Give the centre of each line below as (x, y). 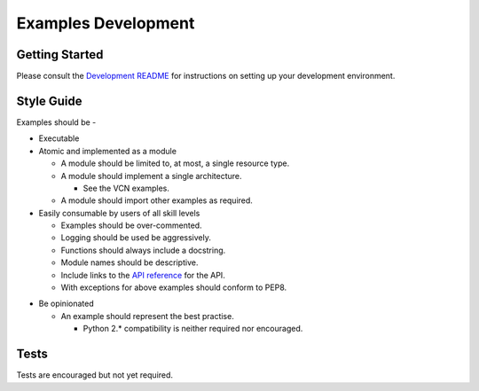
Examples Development (106, 23)
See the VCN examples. (126, 188)
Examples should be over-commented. (132, 225)
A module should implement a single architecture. (152, 176)
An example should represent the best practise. (147, 316)
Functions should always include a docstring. (143, 250)
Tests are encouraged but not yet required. (94, 375)
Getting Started (60, 55)
